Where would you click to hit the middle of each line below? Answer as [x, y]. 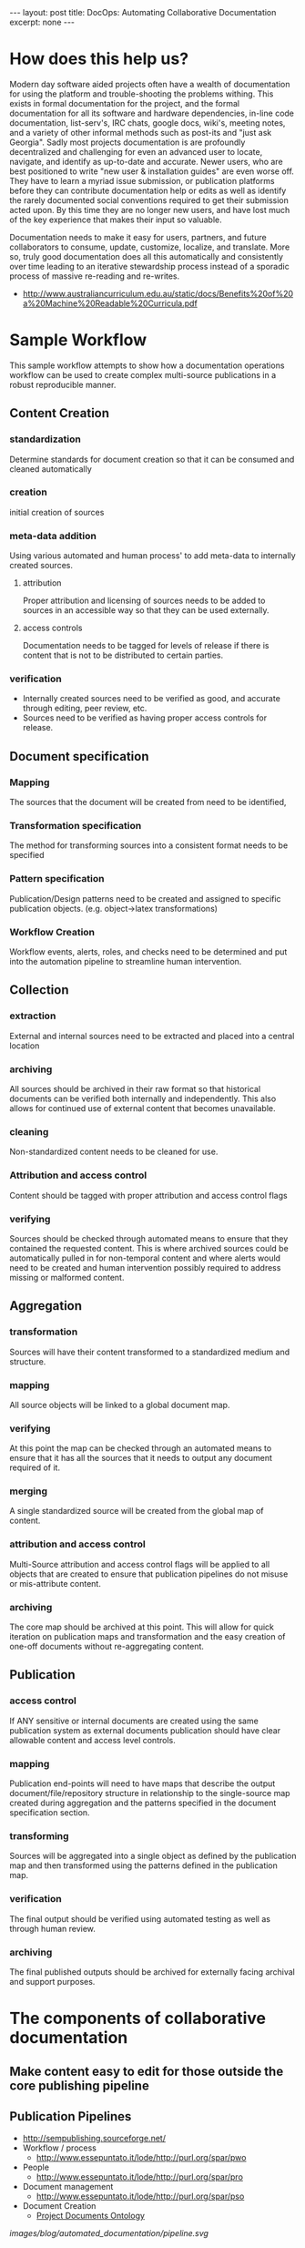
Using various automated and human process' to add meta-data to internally [152, 556]
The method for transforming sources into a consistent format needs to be [149, 845]
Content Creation [60, 413]
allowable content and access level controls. [92, 1740]
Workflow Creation [52, 932]
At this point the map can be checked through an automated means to [141, 1448]
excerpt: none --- [42, 22]
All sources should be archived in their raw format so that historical [135, 1089]
